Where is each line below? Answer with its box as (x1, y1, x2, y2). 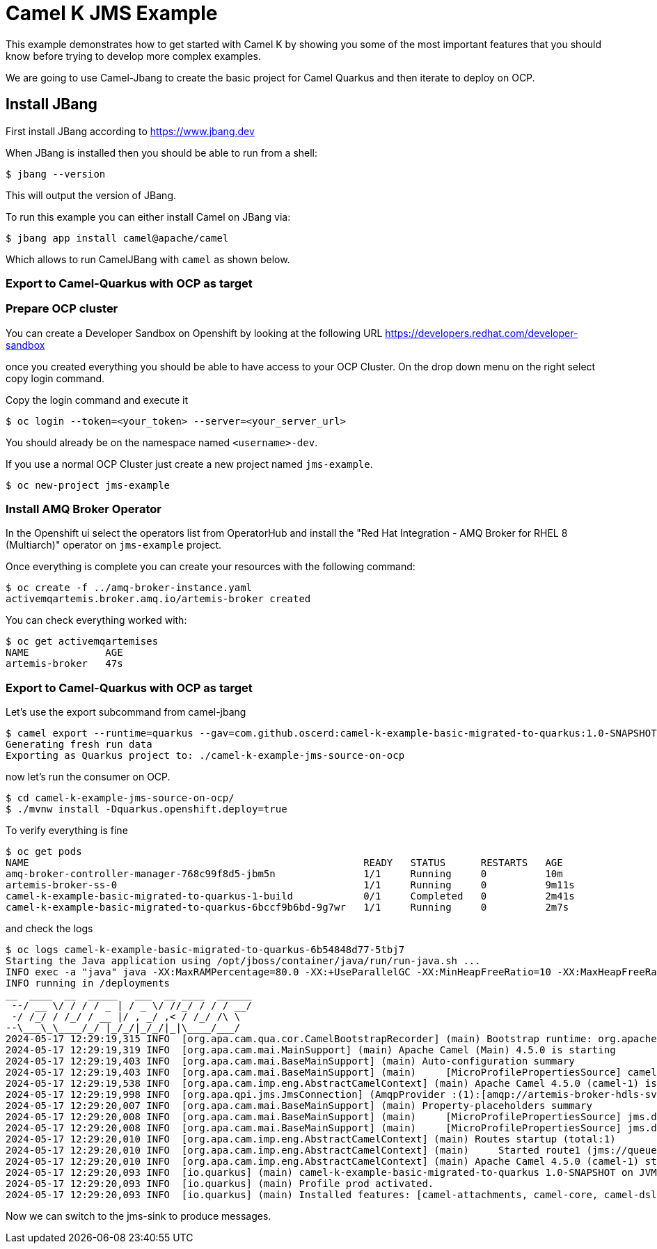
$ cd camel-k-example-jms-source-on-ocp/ (6, 792, 235, 804)
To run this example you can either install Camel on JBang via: (6, 210, 291, 223)
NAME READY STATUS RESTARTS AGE (6, 857, 563, 869)
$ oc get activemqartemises (6, 636, 159, 647)
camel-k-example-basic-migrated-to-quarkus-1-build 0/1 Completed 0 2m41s (6, 890, 575, 902)
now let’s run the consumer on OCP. (6, 771, 171, 783)
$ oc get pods (6, 846, 82, 858)
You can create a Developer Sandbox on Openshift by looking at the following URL (6, 327, 383, 339)
